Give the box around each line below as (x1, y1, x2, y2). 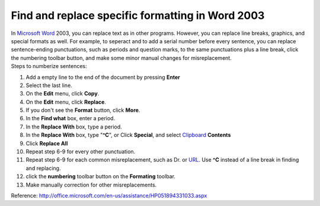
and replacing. (25, 165, 61, 172)
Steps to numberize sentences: (11, 63, 87, 70)
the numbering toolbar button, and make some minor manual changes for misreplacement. (11, 54, 232, 62)
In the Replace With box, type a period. (25, 123, 123, 130)
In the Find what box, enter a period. (25, 115, 116, 122)
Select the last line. (25, 82, 72, 89)
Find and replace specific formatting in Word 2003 (11, 9, 265, 22)
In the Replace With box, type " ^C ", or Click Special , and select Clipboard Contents (25, 131, 231, 139)
